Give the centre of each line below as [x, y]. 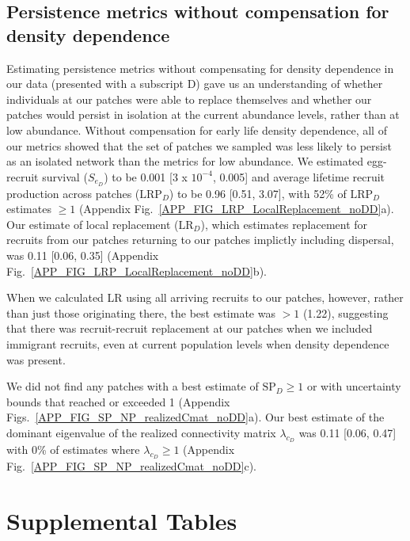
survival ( [65, 176]
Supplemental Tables [122, 521]
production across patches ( [73, 193]
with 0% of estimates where [73, 450]
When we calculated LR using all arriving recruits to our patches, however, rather [205, 297]
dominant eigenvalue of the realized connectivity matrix [141, 432]
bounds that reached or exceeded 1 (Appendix [118, 401]
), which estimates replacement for [284, 224]
